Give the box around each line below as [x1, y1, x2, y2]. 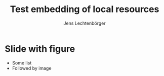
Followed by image [12, 65, 52, 71]
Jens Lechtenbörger [63, 20, 106, 26]
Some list [12, 59, 32, 66]
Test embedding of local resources [10, 4, 159, 15]
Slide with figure [5, 43, 75, 54]
